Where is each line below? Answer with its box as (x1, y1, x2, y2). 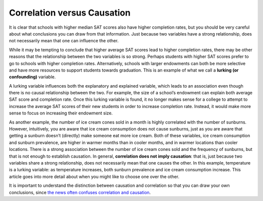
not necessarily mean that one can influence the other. (9, 38, 119, 44)
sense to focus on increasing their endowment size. (9, 110, 113, 116)
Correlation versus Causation (9, 7, 131, 18)
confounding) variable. (9, 74, 56, 80)
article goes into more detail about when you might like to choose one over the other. (9, 173, 180, 180)
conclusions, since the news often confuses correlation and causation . (9, 189, 151, 195)
